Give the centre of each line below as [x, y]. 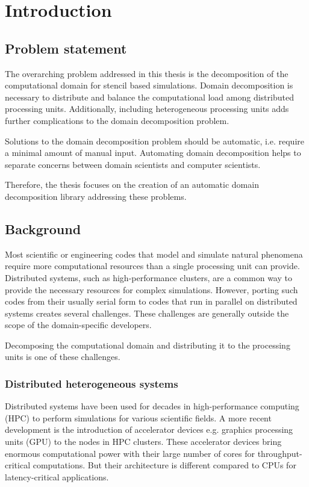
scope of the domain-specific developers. [78, 325]
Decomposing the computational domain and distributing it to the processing [148, 345]
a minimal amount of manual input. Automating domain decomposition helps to [153, 153]
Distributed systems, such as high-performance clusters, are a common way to [148, 277]
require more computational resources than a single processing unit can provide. [152, 266]
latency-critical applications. [57, 476]
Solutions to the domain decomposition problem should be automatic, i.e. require [154, 141]
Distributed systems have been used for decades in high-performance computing [152, 406]
